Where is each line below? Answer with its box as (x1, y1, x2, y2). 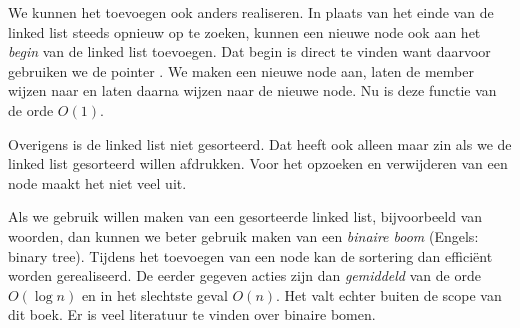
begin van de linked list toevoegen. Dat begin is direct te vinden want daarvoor (8, 41, 491, 62)
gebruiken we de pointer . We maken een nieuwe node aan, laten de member (8, 60, 474, 81)
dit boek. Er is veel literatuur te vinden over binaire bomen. (8, 304, 376, 325)
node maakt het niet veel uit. (8, 172, 187, 193)
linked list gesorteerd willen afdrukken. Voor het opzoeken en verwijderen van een (8, 153, 508, 174)
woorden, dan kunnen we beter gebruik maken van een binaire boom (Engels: (8, 225, 479, 246)
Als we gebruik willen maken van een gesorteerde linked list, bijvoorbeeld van (8, 206, 483, 227)
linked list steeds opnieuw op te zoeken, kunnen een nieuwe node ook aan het (8, 21, 481, 42)
